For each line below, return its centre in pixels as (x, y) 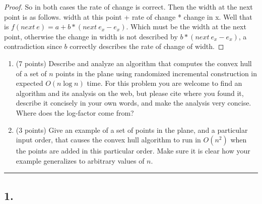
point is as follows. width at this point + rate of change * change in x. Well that (128, 16)
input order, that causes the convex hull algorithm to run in (108, 140)
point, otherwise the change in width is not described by (91, 36)
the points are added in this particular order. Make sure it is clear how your (133, 151)
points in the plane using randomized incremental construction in (156, 73)
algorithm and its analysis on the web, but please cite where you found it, (130, 93)
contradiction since (33, 46)
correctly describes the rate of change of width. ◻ (147, 46)
